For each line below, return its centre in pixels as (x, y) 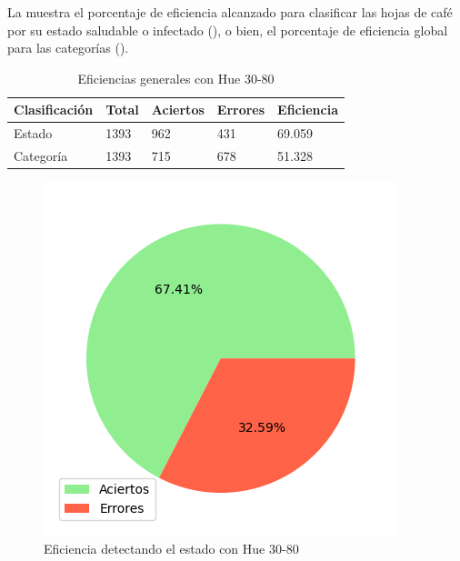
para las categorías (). (68, 48)
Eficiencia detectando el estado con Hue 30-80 (171, 548)
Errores (241, 110)
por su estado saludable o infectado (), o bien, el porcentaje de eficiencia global (228, 30)
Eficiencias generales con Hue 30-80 (176, 78)
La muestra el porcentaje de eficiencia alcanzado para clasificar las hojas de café (230, 12)
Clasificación (54, 110)
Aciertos (178, 110)
